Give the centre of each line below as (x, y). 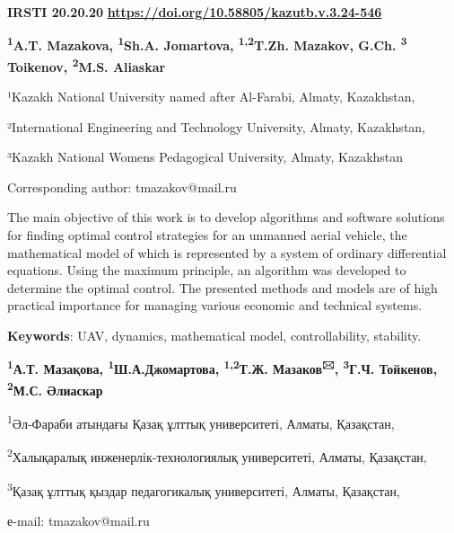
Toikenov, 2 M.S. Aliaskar (87, 65)
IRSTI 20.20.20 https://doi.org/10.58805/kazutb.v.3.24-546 (195, 12)
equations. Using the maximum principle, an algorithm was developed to (207, 270)
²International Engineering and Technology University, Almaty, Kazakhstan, (217, 126)
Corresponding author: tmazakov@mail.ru (122, 187)
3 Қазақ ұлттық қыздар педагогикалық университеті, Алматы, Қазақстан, (204, 489)
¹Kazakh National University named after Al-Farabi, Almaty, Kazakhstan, (211, 97)
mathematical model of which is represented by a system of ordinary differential (227, 252)
